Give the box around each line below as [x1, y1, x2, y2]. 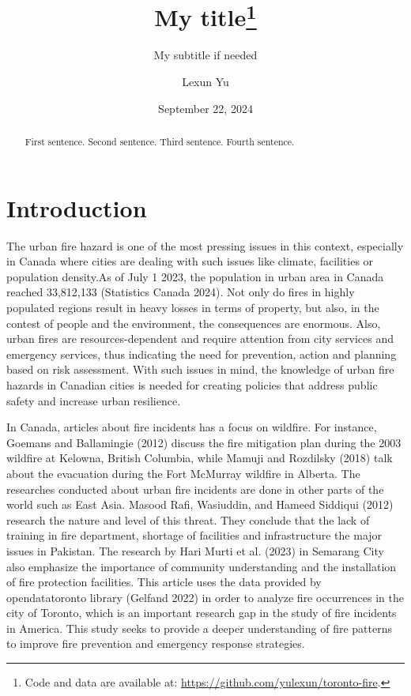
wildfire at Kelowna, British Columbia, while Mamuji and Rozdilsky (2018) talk [6, 450, 393, 466]
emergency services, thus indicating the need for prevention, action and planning [6, 345, 397, 362]
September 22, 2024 [158, 100, 253, 116]
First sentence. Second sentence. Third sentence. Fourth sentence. [25, 135, 295, 149]
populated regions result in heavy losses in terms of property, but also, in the [6, 299, 379, 315]
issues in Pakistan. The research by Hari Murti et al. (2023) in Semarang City [6, 542, 384, 559]
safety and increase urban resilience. [6, 392, 181, 408]
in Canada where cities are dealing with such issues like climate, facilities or [6, 253, 374, 269]
